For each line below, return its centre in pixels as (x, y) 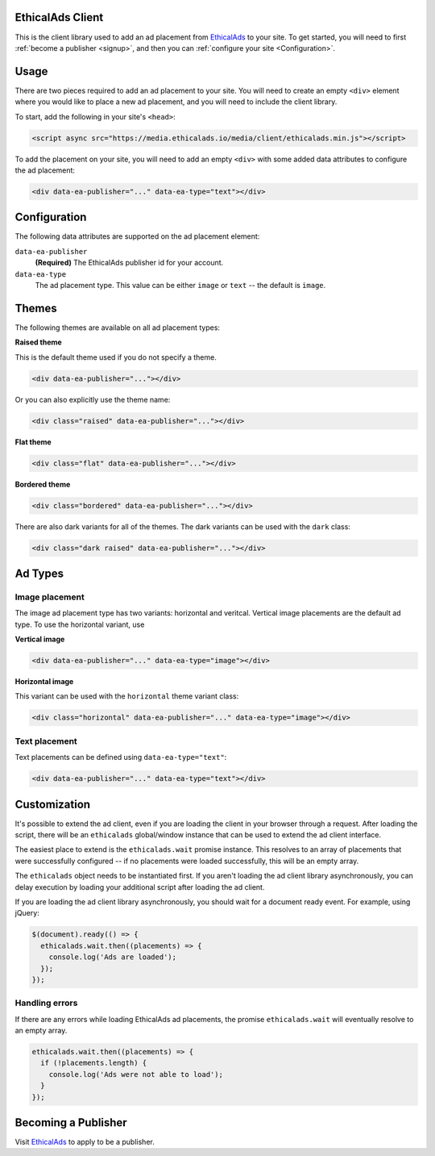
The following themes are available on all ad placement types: (118, 328)
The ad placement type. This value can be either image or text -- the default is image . (180, 285)
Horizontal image (44, 682)
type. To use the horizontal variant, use (80, 624)
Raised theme (38, 342)
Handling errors (46, 1003)
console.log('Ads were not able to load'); (136, 1074)
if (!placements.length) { (94, 1063)
